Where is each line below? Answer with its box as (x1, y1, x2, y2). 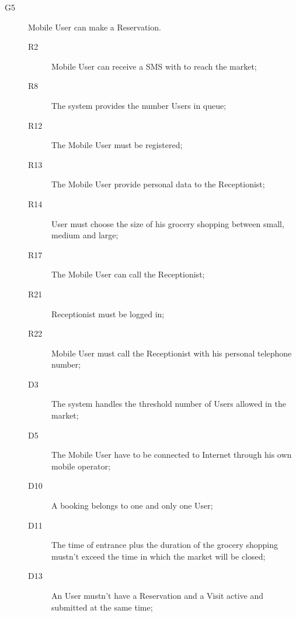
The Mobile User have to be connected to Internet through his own (51, 448, 292, 461)
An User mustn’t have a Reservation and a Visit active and (51, 589, 263, 601)
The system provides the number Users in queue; (51, 99, 227, 111)
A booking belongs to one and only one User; (51, 499, 213, 512)
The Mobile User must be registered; (51, 139, 183, 151)
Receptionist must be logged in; (51, 307, 165, 320)
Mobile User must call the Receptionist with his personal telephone (51, 347, 292, 359)
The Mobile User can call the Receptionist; (51, 268, 205, 280)
